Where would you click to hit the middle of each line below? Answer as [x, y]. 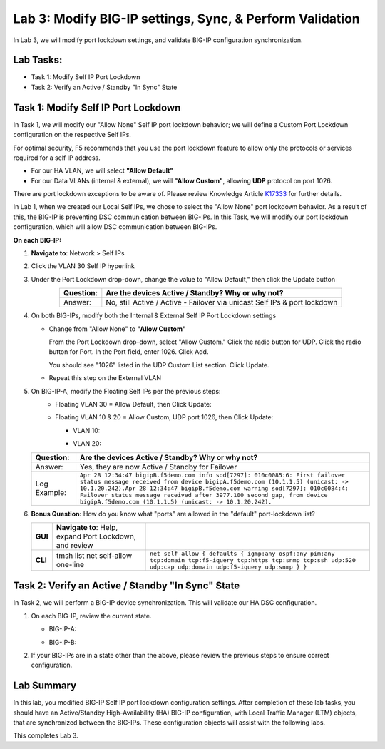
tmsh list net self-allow [94, 556]
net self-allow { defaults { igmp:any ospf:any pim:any [242, 553]
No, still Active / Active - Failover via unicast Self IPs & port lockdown [222, 302]
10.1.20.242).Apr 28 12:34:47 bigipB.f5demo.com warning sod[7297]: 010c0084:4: [214, 488]
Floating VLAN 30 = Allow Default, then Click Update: [133, 404]
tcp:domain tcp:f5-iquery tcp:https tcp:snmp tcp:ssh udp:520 [253, 560]
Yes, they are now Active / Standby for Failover [158, 467]
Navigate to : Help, [87, 527]
